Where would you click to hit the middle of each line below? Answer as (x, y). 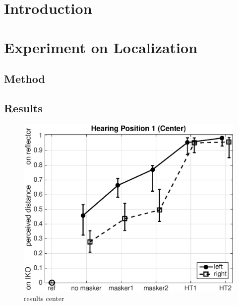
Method (25, 79)
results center (44, 298)
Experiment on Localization (101, 47)
